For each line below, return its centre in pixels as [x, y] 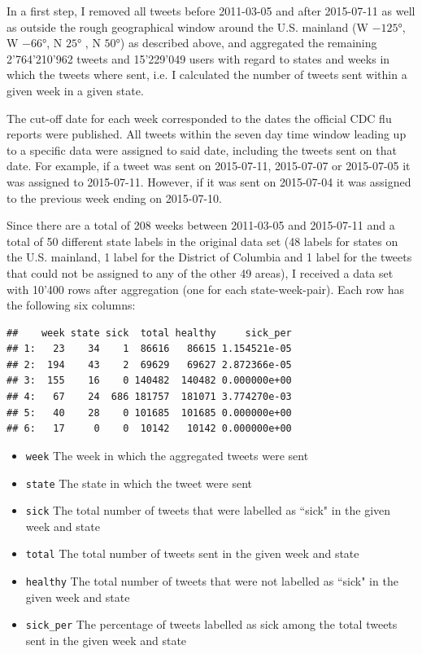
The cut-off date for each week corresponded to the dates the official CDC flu [199, 118]
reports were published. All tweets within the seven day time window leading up [207, 134]
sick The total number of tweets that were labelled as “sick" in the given [208, 510]
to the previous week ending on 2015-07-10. [114, 198]
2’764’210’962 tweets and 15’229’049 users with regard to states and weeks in [198, 58]
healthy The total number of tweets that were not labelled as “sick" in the [212, 581]
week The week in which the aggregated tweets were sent [167, 455]
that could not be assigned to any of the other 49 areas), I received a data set [200, 272]
